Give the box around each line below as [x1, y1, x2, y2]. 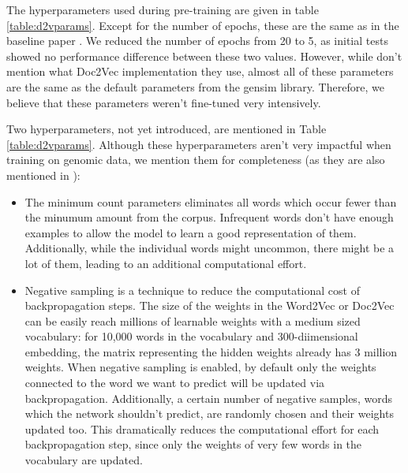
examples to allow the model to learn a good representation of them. [24, 224, 357, 240]
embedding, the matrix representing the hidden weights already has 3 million [24, 343, 398, 359]
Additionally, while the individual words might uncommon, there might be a [24, 240, 395, 256]
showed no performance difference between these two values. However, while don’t [6, 47, 402, 64]
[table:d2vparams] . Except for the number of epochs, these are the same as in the [6, 17, 399, 33]
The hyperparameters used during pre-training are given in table [6, 2, 319, 17]
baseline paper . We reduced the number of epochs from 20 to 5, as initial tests [6, 32, 388, 49]
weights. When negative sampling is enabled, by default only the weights [24, 359, 376, 375]
